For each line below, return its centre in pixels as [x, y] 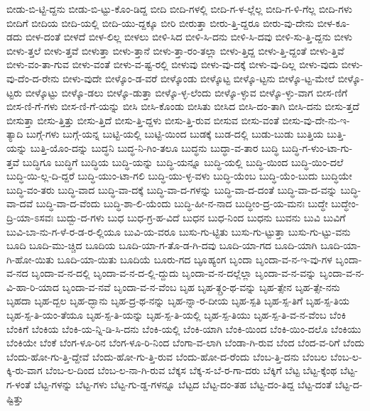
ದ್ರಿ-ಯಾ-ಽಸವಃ [30, 217]
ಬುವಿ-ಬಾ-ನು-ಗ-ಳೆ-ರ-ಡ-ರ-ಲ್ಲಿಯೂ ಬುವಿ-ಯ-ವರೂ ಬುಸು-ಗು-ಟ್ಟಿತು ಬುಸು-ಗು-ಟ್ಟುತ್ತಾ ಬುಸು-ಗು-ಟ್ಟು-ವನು [179, 231]
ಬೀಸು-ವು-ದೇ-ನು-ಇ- [316, 120]
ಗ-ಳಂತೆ [19, 384]
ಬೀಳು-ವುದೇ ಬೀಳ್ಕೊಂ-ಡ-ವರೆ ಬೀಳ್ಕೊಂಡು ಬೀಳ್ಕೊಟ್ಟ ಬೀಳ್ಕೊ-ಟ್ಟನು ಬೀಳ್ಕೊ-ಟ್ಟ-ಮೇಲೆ [199, 78]
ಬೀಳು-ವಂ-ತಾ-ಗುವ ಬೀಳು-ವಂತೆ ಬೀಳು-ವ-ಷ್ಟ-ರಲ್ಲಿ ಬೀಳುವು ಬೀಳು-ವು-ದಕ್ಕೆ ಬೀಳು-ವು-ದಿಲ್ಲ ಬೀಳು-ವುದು [173, 64]
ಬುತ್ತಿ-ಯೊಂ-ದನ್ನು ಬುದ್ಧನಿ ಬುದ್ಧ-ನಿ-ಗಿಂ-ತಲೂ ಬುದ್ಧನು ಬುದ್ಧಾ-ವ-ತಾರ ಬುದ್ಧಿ [154, 147]
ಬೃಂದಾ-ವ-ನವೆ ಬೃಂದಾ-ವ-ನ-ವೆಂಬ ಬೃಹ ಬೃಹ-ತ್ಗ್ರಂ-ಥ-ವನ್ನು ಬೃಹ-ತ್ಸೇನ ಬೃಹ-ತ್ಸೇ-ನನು [201, 286]
